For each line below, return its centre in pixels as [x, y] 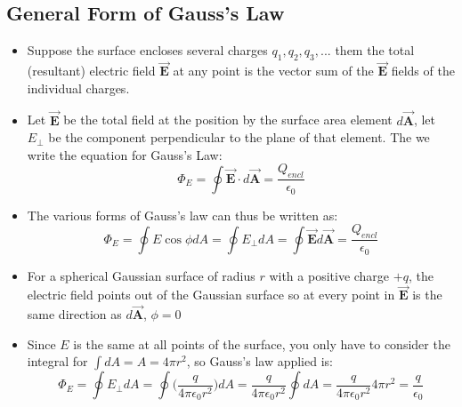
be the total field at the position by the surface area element [228, 120]
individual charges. [78, 88]
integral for [57, 361]
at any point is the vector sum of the [273, 71]
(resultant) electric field [91, 71]
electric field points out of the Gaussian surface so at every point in [211, 295]
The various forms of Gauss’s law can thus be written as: [182, 215]
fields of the [423, 71]
